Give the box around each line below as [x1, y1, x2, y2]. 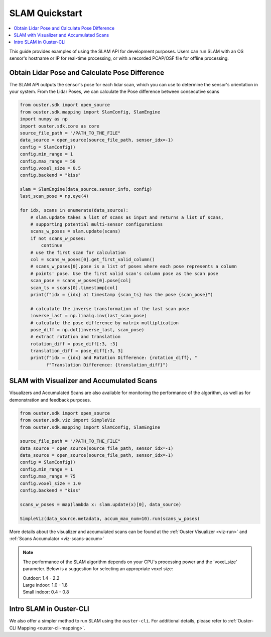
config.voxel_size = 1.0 [20, 480, 81, 486]
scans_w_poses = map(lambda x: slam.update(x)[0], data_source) [20, 501, 182, 507]
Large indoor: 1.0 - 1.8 [23, 582, 68, 588]
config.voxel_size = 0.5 [20, 165, 81, 171]
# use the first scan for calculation [30, 249, 126, 256]
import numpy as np [20, 116, 68, 122]
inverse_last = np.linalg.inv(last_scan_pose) [30, 313, 148, 319]
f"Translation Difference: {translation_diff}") [46, 362, 168, 367]
